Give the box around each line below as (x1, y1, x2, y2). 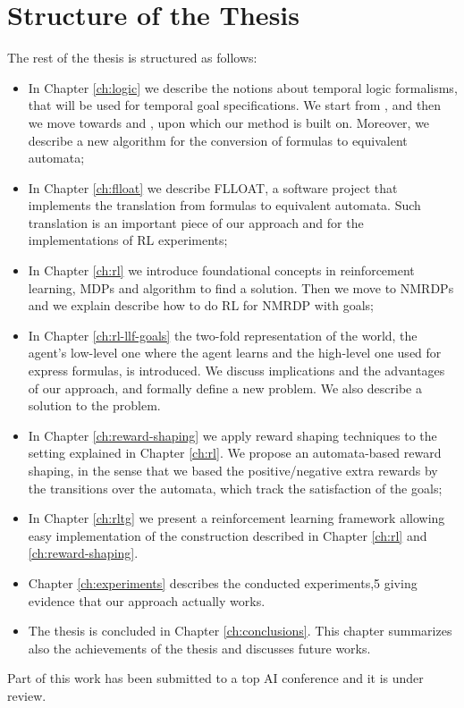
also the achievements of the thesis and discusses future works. (28, 638, 371, 657)
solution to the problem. (28, 396, 161, 415)
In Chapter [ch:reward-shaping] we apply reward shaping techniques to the (28, 426, 437, 444)
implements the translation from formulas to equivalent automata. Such (28, 196, 421, 215)
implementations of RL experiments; (28, 231, 228, 249)
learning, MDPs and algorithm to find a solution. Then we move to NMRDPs (28, 278, 454, 297)
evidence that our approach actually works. (28, 591, 266, 610)
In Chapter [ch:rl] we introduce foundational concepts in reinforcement (28, 261, 415, 280)
